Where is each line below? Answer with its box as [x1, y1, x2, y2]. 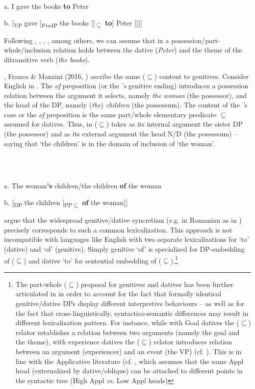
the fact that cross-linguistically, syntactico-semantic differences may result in [15, 308, 249, 318]
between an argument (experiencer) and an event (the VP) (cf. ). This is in [15, 346, 242, 356]
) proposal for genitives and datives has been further [76, 279, 233, 289]
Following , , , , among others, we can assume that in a [4, 35, 169, 45]
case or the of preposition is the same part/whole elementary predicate [4, 109, 217, 119]
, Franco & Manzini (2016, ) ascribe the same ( [4, 71, 146, 81]
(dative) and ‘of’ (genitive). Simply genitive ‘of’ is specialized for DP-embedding [4, 243, 245, 254]
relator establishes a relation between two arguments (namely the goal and [15, 327, 240, 337]
